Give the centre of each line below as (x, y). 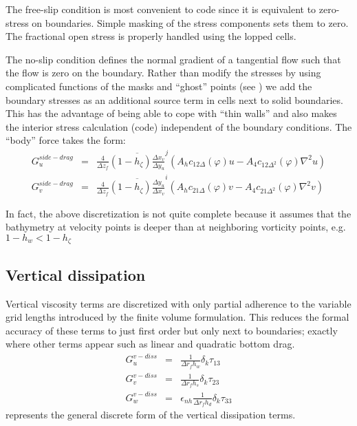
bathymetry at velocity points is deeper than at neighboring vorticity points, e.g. (176, 227)
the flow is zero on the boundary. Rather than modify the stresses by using (163, 73)
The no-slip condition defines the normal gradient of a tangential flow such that (173, 59)
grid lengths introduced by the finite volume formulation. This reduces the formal (177, 317)
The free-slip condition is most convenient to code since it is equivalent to (161, 9)
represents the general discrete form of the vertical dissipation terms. (151, 415)
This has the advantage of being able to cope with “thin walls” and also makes (171, 113)
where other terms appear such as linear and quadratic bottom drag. (150, 344)
